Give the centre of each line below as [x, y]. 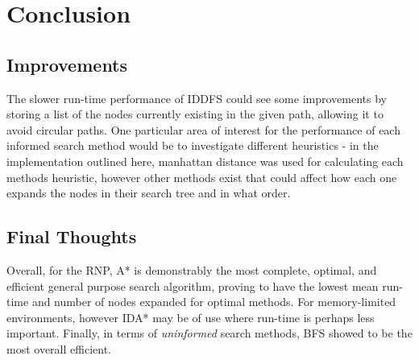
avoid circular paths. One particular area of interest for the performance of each [203, 129]
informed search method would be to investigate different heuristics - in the [193, 145]
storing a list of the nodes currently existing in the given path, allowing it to [195, 114]
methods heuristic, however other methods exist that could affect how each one [202, 177]
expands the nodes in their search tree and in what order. [149, 193]
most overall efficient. [59, 348]
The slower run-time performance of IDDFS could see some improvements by [197, 98]
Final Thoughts [72, 236]
